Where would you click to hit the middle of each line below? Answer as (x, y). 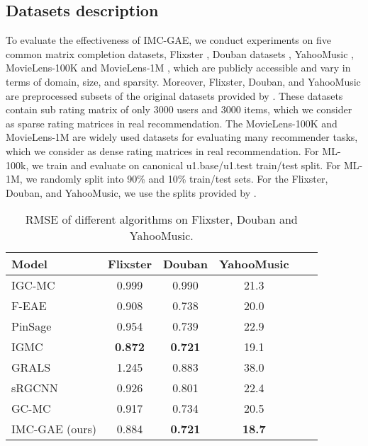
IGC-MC (33, 285)
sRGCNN (35, 388)
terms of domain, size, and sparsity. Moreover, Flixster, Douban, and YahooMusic (183, 81)
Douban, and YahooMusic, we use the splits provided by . (131, 192)
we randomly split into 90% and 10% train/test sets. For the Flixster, (177, 179)
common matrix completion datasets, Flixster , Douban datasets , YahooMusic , (180, 53)
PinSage (32, 326)
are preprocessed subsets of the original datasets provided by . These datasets (174, 95)
